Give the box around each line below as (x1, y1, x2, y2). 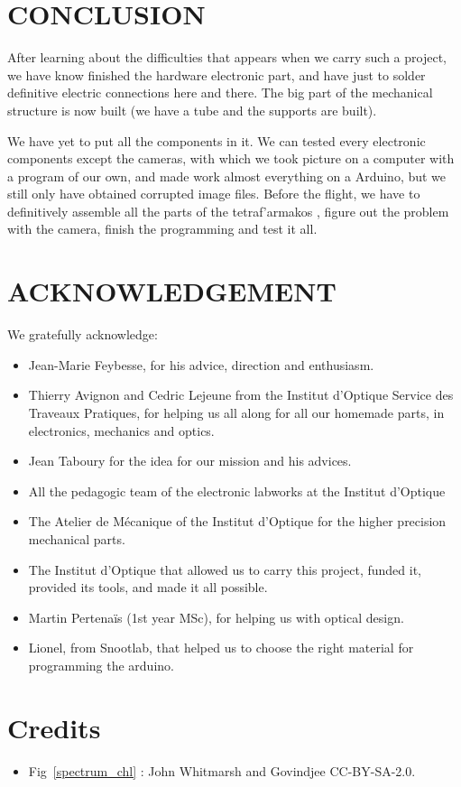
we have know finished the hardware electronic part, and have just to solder (7, 65, 426, 84)
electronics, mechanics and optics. (28, 421, 215, 440)
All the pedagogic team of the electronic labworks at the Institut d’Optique (28, 481, 446, 500)
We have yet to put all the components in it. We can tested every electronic (7, 131, 426, 150)
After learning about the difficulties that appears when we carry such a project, (7, 48, 447, 67)
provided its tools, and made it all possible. (28, 578, 268, 597)
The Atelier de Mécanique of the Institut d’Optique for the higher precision (28, 512, 447, 531)
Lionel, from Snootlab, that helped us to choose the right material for (28, 638, 414, 657)
